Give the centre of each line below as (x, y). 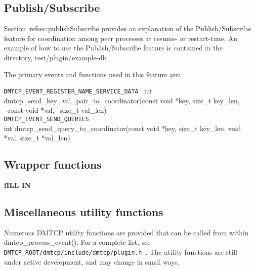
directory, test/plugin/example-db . (58, 57)
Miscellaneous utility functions (84, 212)
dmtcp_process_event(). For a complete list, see (77, 242)
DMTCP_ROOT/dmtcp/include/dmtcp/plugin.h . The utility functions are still (121, 252)
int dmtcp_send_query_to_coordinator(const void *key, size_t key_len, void (123, 128)
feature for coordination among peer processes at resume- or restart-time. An (121, 38)
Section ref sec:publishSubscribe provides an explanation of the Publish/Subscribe (127, 28)
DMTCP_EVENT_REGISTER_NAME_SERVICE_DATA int (78, 91)
